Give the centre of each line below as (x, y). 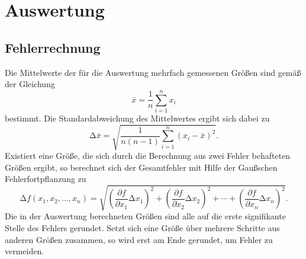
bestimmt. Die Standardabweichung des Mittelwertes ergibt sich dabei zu (137, 118)
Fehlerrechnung (53, 47)
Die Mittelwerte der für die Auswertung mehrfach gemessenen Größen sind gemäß (153, 72)
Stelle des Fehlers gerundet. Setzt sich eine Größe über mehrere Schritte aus (142, 227)
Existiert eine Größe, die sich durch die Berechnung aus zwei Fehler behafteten (148, 156)
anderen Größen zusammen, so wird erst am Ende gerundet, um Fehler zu (139, 239)
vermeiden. (25, 251)
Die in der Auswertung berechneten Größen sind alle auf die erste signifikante (145, 216)
